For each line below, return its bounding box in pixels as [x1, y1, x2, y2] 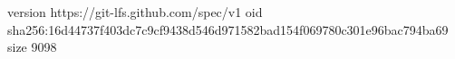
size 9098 [7, 38, 57, 56]
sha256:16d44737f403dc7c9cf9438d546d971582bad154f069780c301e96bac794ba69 [7, 20, 449, 38]
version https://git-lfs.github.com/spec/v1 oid [7, 3, 263, 21]
